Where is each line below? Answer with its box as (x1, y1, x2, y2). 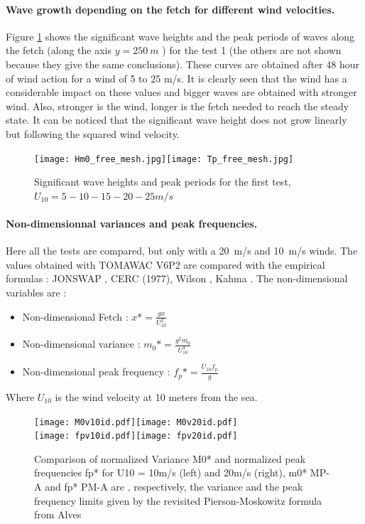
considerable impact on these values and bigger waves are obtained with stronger (6, 85, 357, 100)
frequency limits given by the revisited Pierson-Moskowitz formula (34, 493, 322, 508)
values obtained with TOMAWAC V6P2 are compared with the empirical (6, 257, 325, 272)
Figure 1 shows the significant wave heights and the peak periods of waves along (6, 28, 355, 43)
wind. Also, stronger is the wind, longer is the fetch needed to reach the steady (6, 98, 349, 113)
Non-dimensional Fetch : (22, 309, 129, 324)
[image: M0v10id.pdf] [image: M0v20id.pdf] (34, 417, 238, 427)
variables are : (6, 284, 67, 299)
